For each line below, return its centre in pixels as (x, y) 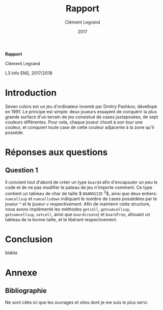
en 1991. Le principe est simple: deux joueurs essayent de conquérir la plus (81, 111)
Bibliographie (26, 291)
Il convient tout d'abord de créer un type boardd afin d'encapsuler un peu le (81, 182)
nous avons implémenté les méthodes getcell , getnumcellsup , (68, 209)
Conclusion (29, 239)
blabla (11, 253)
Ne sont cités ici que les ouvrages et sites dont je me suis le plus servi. (77, 303)
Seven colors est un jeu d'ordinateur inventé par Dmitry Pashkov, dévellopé (81, 106)
